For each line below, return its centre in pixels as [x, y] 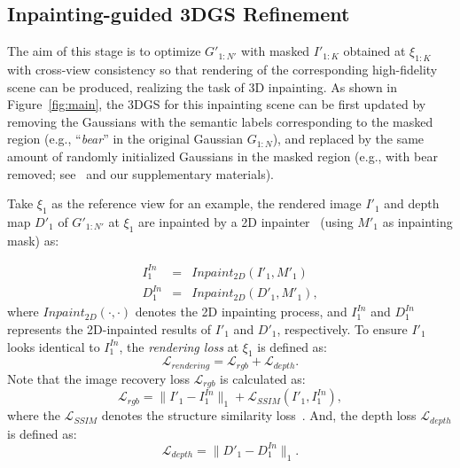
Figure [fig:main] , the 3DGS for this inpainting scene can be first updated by [217, 104]
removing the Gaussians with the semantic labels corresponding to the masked [220, 121]
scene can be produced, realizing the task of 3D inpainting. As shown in [203, 86]
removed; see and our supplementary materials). [140, 173]
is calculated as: [263, 378]
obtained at [374, 51]
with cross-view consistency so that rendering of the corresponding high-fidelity [222, 69]
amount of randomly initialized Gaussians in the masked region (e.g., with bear [222, 156]
